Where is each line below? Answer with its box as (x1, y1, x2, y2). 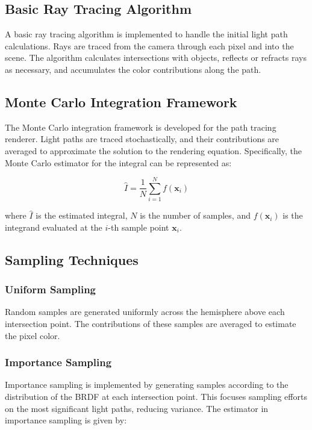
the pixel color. (5, 329, 60, 341)
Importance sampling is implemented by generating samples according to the (5, 378, 289, 391)
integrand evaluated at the (5, 220, 102, 233)
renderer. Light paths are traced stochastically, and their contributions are (5, 132, 279, 145)
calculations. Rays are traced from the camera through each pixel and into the (5, 39, 294, 52)
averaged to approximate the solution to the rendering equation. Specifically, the (5, 144, 302, 157)
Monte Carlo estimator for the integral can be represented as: (5, 156, 232, 169)
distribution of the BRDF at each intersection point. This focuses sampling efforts (5, 390, 307, 403)
